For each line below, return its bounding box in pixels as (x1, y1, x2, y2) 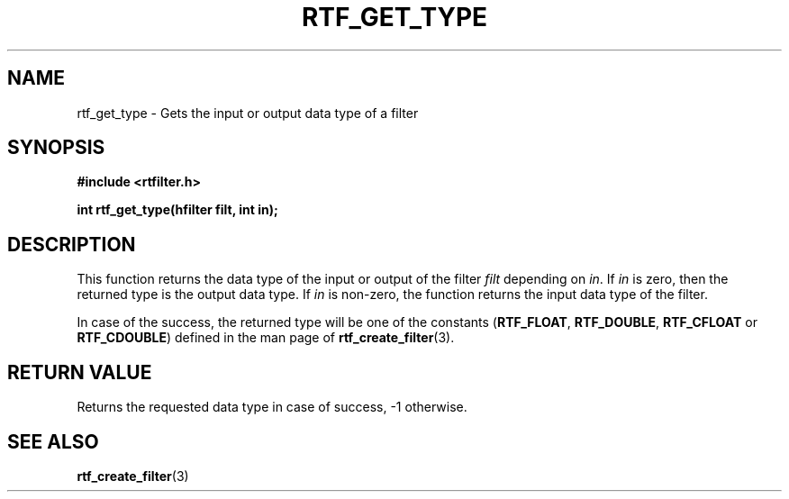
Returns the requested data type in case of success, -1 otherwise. (77, 399, 467, 415)
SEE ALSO (7, 430, 99, 453)
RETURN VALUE (7, 360, 152, 384)
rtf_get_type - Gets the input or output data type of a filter (77, 104, 419, 121)
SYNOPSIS (7, 136, 105, 159)
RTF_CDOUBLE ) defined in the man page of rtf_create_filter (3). (77, 330, 455, 346)
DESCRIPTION (7, 232, 136, 256)
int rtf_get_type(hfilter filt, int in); (77, 202, 278, 218)
